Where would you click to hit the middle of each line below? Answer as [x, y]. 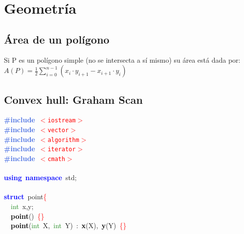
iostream [62, 121]
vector [58, 130]
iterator [62, 150]
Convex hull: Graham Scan [73, 99]
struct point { [25, 197]
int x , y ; [22, 206]
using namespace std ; [40, 177]
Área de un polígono [57, 39]
